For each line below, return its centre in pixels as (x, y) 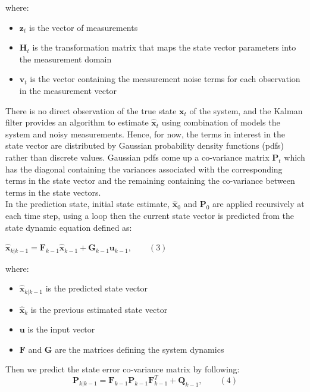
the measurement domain (65, 59)
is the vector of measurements (83, 27)
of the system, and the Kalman (246, 110)
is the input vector (61, 329)
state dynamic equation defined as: (69, 227)
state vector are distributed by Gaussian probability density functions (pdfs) (145, 145)
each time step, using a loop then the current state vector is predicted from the (150, 215)
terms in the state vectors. (53, 192)
